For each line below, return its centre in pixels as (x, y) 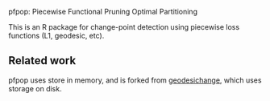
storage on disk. (35, 88)
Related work (42, 61)
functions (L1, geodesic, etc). (56, 36)
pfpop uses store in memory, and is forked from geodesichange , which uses (135, 80)
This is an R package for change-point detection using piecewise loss (124, 27)
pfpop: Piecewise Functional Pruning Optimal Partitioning (103, 12)
